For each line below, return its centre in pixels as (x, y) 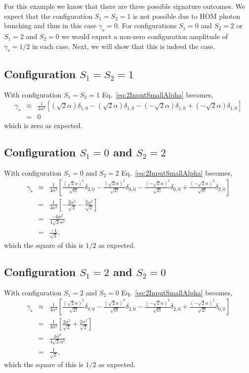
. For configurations (147, 25)
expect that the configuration (48, 16)
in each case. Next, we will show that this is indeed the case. (124, 46)
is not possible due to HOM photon (187, 16)
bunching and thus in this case (50, 25)
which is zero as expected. (43, 125)
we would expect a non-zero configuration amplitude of (145, 36)
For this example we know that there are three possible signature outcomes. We (125, 6)
